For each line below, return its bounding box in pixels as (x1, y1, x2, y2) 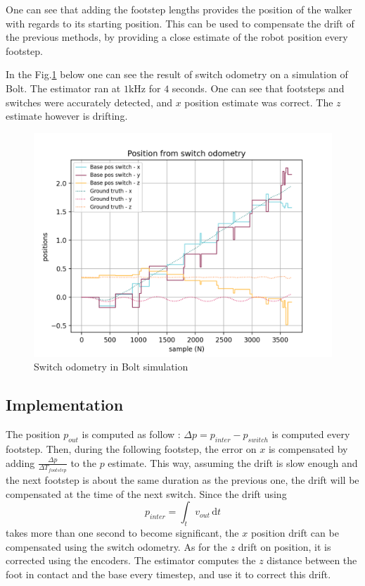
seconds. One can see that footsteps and (172, 80, 345, 95)
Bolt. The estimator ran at (6, 80, 121, 95)
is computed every (271, 427, 350, 442)
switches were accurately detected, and (6, 94, 173, 109)
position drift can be (250, 525, 339, 540)
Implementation (6, 394, 124, 416)
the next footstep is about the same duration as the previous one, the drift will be (6, 473, 359, 487)
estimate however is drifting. (6, 108, 128, 123)
